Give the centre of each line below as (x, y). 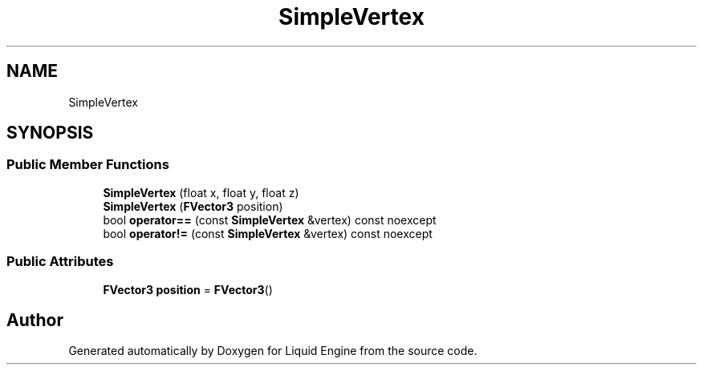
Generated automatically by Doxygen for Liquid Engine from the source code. (273, 351)
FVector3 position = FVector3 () (188, 289)
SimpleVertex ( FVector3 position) (193, 206)
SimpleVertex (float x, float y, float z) (201, 192)
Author (35, 320)
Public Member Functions (88, 165)
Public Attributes (60, 262)
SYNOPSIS (50, 133)
